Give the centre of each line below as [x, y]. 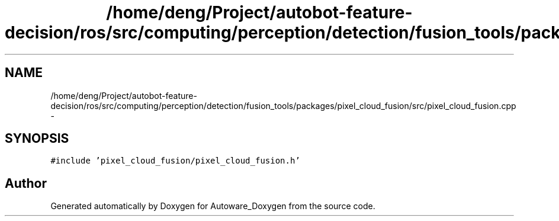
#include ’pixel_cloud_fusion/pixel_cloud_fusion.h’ [175, 161]
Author [26, 183]
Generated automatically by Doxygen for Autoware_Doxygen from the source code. [213, 206]
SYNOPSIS [37, 139]
